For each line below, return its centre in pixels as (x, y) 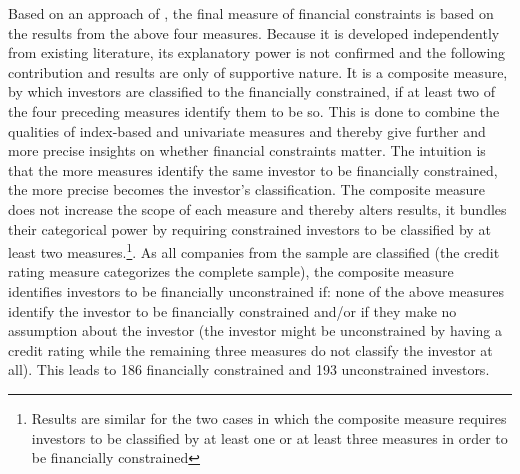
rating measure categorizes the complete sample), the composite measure (231, 271)
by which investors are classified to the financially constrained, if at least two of (252, 91)
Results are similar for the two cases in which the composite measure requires (269, 417)
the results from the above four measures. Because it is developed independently (254, 32)
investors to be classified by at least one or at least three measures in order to (269, 437)
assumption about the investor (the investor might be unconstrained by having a (255, 330)
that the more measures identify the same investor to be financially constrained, (253, 169)
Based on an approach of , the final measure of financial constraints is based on (251, 13)
